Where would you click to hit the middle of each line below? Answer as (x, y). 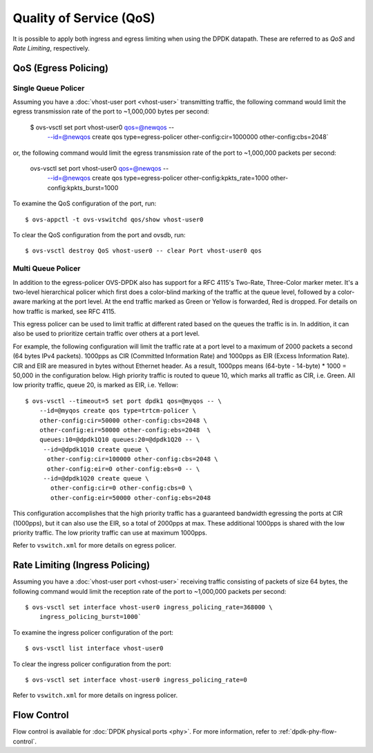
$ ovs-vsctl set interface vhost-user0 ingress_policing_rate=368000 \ (149, 607)
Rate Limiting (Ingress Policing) (82, 565)
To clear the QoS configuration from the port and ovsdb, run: (99, 235)
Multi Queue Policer (47, 268)
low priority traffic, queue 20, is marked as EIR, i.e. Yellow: (96, 385)
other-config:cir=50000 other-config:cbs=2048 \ (123, 420)
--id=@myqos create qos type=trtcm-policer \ (118, 411)
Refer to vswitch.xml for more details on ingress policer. (95, 696)
